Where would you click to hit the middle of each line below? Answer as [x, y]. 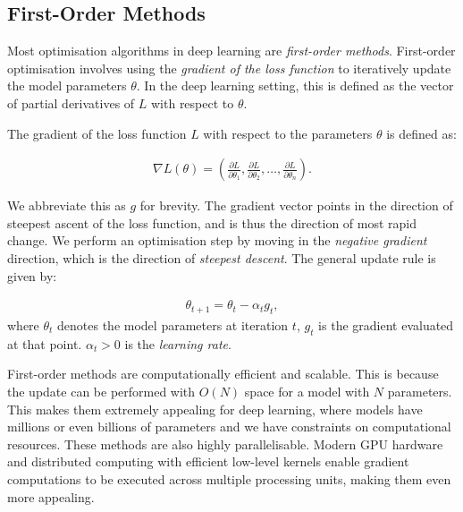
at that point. [45, 343]
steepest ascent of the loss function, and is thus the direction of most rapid [212, 222]
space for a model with [307, 391]
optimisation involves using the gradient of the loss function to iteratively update [229, 68]
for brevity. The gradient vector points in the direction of [296, 205]
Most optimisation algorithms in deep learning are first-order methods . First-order [231, 51]
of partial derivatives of [71, 102]
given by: [32, 275]
